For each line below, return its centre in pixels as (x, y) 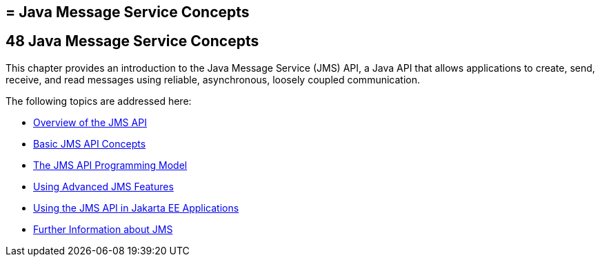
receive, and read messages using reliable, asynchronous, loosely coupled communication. (213, 79)
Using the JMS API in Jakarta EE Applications (136, 208)
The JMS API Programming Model (110, 165)
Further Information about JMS (103, 229)
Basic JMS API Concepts (90, 143)
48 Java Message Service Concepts (132, 41)
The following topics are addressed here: (99, 101)
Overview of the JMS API (90, 122)
